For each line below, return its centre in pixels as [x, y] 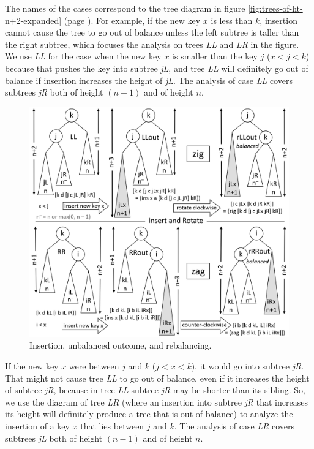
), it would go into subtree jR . [248, 366]
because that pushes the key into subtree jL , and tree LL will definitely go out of [157, 68]
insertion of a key [37, 426]
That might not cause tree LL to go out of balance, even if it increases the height [157, 378]
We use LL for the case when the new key [83, 56]
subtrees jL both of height [54, 438]
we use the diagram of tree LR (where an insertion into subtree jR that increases [156, 402]
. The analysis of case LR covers [234, 426]
